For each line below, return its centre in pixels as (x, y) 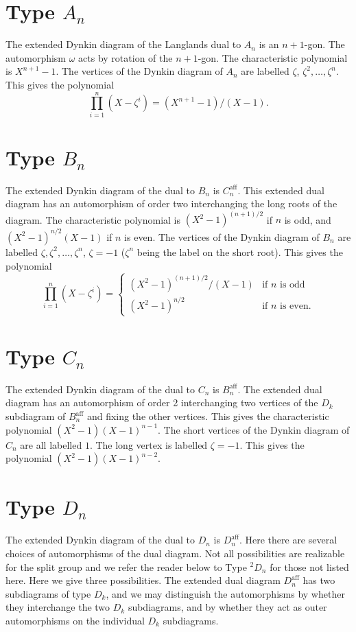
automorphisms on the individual (75, 620)
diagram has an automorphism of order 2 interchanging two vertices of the (162, 402)
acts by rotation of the (126, 57)
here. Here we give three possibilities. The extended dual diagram (143, 580)
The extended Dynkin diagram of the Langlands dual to (123, 44)
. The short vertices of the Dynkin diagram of (254, 429)
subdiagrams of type (48, 593)
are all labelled (51, 444)
